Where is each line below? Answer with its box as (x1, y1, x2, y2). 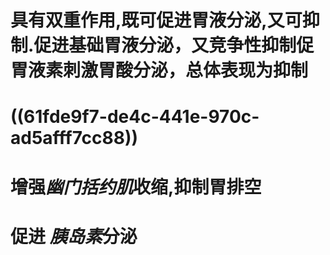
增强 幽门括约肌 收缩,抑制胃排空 (10, 176, 262, 198)
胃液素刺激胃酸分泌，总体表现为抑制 (10, 59, 309, 82)
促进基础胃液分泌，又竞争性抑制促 (33, 34, 315, 57)
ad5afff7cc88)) (10, 127, 139, 150)
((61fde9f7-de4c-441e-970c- (10, 106, 260, 128)
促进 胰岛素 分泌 (10, 225, 138, 248)
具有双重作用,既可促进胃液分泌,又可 (10, 9, 303, 32)
